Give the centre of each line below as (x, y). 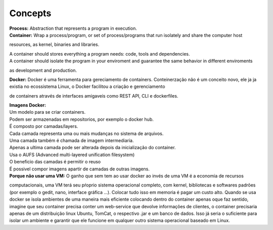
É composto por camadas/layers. (44, 126)
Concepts (30, 13)
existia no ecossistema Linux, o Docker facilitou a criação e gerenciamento (87, 86)
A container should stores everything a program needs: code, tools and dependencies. (100, 54)
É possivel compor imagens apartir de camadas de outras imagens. (80, 169)
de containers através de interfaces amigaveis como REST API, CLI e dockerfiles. (94, 96)
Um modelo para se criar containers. (48, 112)
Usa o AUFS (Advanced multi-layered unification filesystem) (72, 155)
